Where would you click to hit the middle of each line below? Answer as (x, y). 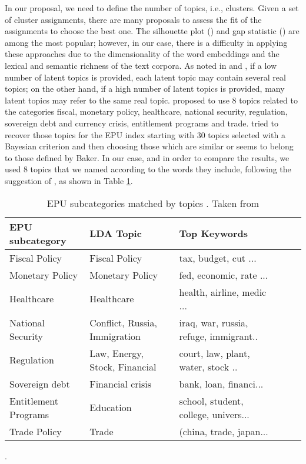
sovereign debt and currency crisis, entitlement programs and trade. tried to (142, 123)
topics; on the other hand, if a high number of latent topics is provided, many (145, 89)
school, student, (211, 400)
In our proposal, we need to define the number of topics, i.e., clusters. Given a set (152, 8)
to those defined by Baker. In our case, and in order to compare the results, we (147, 157)
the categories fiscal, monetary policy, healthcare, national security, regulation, (146, 111)
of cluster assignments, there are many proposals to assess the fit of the (133, 19)
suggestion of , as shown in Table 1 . (69, 180)
